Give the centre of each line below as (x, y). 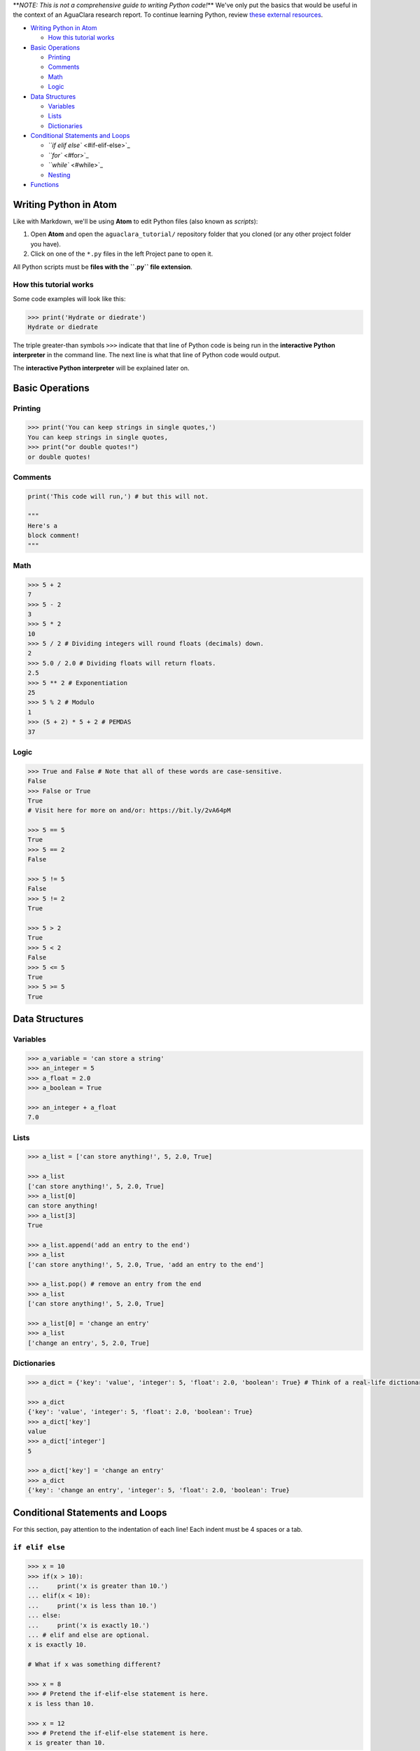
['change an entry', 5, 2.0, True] (89, 1343)
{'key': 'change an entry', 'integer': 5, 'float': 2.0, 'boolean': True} (159, 1490)
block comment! (54, 535)
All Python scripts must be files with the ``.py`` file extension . (103, 267)
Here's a (43, 526)
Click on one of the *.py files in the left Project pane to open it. (122, 254)
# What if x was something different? (94, 1665)
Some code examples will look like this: (69, 298)
